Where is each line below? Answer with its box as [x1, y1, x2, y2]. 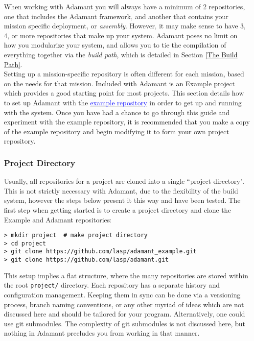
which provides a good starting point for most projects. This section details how [4, 88, 244, 98]
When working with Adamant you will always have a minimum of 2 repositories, [4, 1, 245, 11]
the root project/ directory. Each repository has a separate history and [4, 280, 220, 290]
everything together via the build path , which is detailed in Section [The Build [4, 49, 238, 59]
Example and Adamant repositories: [4, 214, 112, 224]
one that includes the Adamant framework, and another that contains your [4, 11, 229, 21]
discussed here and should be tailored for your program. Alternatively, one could [4, 309, 245, 319]
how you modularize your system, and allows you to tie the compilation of [4, 40, 227, 50]
